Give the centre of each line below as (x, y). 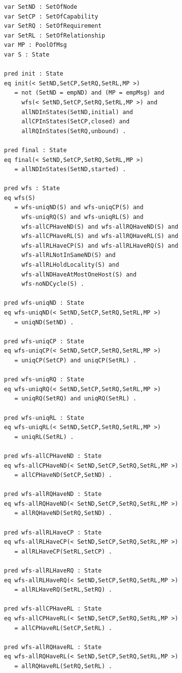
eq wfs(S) (20, 198)
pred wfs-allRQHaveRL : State (53, 647)
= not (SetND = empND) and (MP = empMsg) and (89, 93)
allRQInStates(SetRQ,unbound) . (74, 131)
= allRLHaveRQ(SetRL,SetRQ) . (63, 590)
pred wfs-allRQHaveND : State (53, 494)
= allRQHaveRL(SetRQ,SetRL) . (63, 666)
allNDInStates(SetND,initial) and (77, 112)
